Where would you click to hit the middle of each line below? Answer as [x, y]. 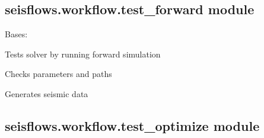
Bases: [16, 34]
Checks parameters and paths [58, 74]
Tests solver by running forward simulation [83, 54]
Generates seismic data [47, 93]
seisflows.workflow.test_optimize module [132, 125]
